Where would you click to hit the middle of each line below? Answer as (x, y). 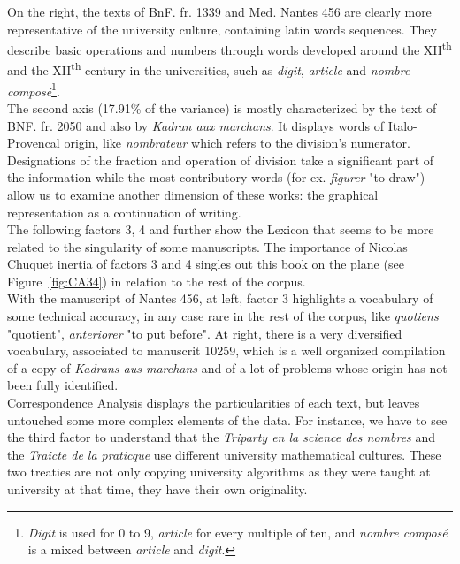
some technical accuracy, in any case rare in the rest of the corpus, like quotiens (223, 316)
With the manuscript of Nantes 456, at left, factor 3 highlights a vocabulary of (220, 298)
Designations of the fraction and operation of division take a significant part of (221, 160)
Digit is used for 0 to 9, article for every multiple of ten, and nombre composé (238, 532)
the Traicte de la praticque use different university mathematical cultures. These (224, 454)
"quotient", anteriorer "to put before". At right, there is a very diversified (205, 333)
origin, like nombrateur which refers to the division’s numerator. (237, 143)
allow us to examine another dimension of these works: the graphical (193, 194)
